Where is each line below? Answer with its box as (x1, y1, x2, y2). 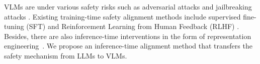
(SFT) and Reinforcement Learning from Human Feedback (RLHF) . (26, 21, 239, 31)
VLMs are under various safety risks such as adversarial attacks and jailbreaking (4, 1, 252, 11)
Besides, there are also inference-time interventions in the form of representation (4, 30, 251, 41)
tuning (4, 21, 24, 31)
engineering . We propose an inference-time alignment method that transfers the (4, 40, 252, 51)
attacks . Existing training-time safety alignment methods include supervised (4, 11, 241, 21)
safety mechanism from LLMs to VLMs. (4, 50, 127, 60)
